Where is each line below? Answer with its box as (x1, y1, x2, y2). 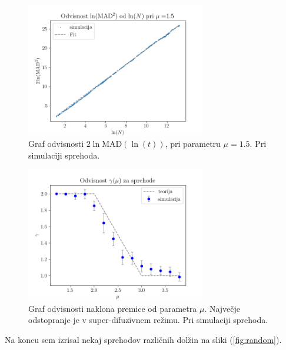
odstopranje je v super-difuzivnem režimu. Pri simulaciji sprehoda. (28, 314, 268, 326)
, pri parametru (165, 137, 221, 150)
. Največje (204, 302, 241, 314)
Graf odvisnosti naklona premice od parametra (28, 302, 197, 314)
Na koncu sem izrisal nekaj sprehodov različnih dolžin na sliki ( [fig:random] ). (5, 333, 282, 345)
